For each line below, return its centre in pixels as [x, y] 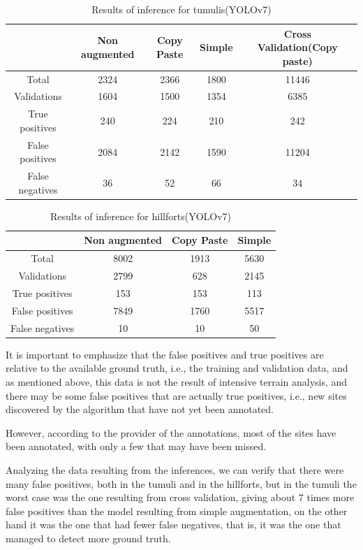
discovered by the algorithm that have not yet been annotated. [140, 409]
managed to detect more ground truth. [88, 538]
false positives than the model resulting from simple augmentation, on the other [177, 511]
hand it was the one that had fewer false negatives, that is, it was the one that [173, 524]
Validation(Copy [297, 47]
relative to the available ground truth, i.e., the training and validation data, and [177, 368]
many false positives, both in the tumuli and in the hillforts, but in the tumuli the [181, 483]
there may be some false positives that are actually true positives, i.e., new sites [176, 395]
